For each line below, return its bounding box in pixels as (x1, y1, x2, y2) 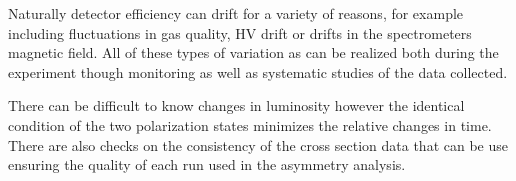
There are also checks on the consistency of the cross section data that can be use (8, 134, 508, 155)
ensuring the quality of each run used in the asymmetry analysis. (8, 154, 406, 175)
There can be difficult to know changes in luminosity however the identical (8, 95, 465, 116)
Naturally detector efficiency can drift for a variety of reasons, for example (8, 3, 464, 23)
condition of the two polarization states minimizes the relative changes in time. (8, 114, 492, 135)
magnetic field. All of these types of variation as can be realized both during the (8, 42, 499, 63)
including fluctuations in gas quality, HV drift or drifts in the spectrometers (8, 22, 472, 43)
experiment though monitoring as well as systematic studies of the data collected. (8, 61, 508, 82)
